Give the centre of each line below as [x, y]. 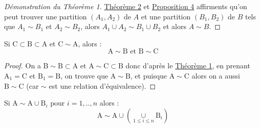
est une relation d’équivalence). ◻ [102, 85]
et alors [175, 26]
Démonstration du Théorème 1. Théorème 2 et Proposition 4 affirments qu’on [126, 6]
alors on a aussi [216, 75]
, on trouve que [84, 75]
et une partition [166, 16]
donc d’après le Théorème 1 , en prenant [188, 66]
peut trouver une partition [46, 16]
